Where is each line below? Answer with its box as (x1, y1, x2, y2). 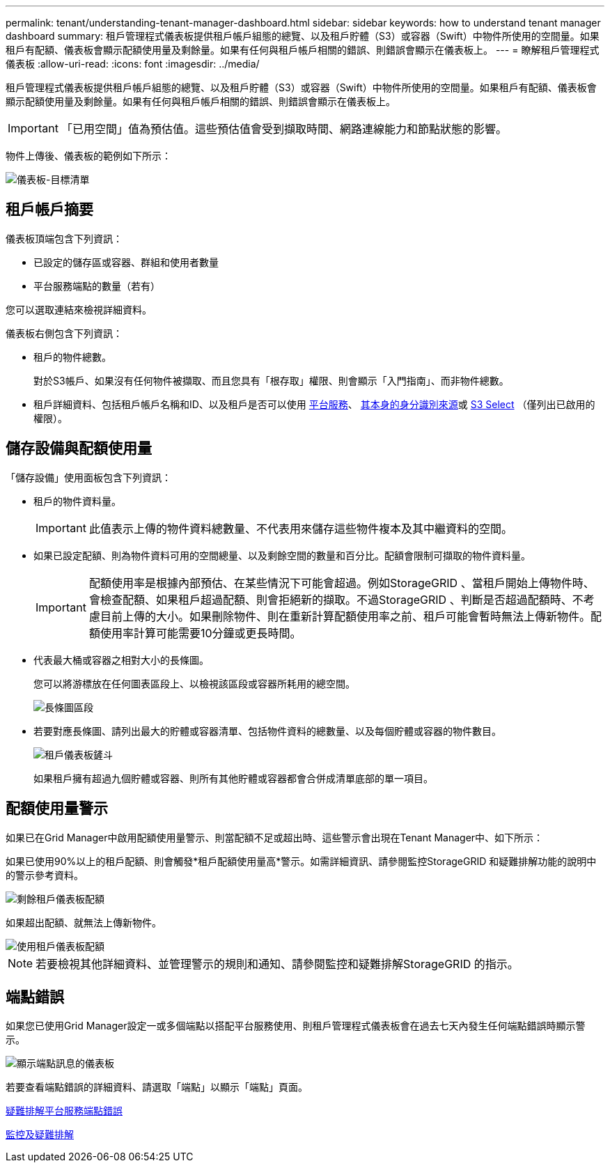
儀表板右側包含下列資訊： (6, 327, 123, 339)
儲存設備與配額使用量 (6, 439, 152, 458)
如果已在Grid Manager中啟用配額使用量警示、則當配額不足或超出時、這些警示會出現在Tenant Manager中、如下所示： (6, 831, 544, 843)
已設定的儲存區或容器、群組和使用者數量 (33, 256, 219, 268)
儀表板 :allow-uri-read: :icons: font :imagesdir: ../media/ (6, 58, 260, 70)
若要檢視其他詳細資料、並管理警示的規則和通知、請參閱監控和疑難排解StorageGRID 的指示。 (36, 956, 519, 971)
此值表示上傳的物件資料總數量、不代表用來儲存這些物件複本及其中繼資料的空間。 (88, 521, 513, 536)
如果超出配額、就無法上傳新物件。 (6, 916, 162, 928)
